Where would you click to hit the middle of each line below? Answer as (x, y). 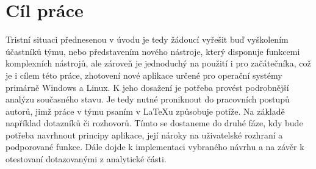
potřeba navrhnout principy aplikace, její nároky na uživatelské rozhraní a (144, 135)
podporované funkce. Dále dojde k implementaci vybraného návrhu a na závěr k (155, 147)
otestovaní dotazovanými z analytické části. (86, 159)
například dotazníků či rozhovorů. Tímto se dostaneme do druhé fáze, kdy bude (154, 123)
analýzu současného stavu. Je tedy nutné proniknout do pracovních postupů (148, 99)
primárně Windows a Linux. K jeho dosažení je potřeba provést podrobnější (147, 87)
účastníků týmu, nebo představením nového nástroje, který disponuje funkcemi (153, 51)
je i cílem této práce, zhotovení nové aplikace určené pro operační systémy (144, 75)
